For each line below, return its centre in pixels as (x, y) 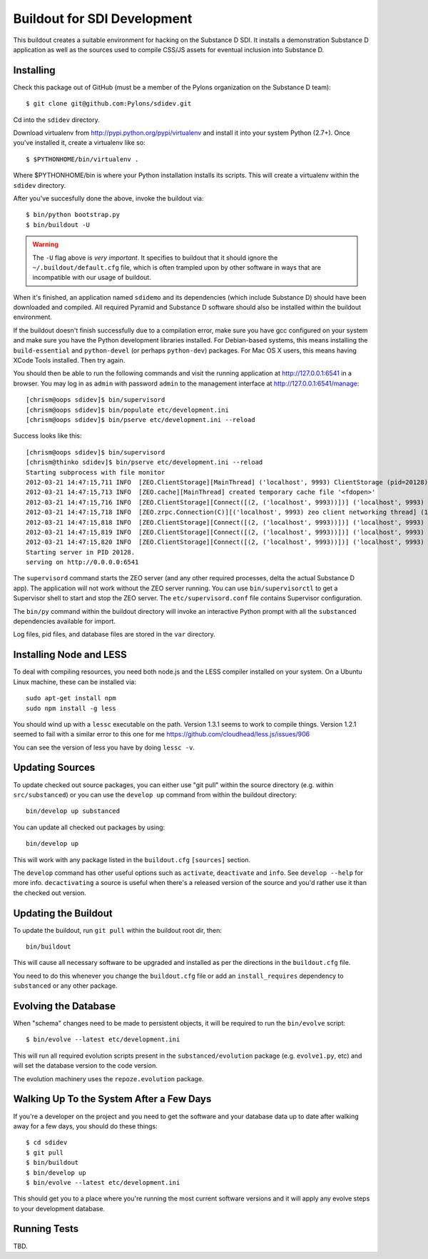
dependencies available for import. (64, 622)
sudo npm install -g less (71, 708)
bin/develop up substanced (73, 811)
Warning (45, 244)
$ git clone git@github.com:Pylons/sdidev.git (109, 104)
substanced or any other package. (65, 986)
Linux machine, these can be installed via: (75, 682)
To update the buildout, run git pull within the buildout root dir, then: (118, 930)
